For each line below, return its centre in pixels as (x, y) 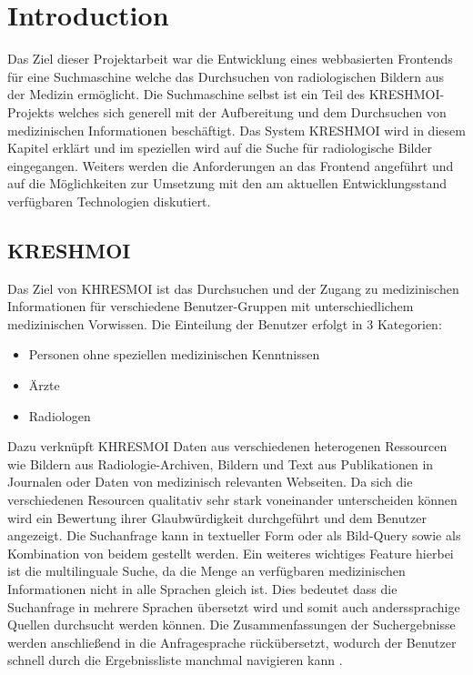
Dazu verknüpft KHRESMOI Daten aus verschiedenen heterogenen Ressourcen (227, 446)
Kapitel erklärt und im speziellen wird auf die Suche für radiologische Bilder (220, 148)
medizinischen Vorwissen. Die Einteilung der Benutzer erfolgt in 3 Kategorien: (225, 323)
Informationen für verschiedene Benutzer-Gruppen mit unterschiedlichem (211, 306)
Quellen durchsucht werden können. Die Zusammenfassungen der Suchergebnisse (231, 625)
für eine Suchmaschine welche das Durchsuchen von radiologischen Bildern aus (226, 76)
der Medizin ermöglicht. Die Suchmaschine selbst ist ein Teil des (186, 94)
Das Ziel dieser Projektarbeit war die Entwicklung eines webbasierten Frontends (230, 59)
